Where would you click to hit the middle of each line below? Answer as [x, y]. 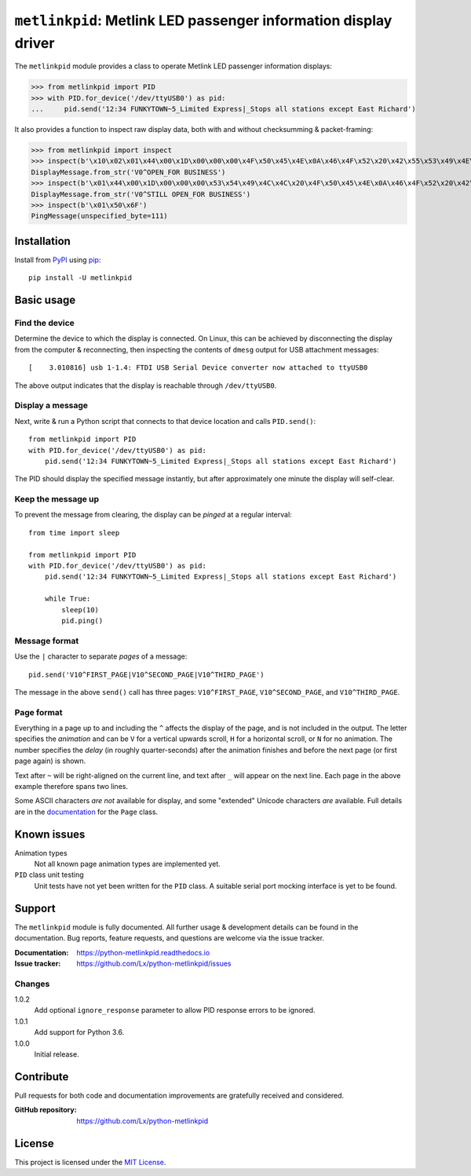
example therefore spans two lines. [71, 787]
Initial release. [57, 1054]
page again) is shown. [50, 761]
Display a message [51, 406]
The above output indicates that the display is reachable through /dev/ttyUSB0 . [146, 385]
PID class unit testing [49, 875]
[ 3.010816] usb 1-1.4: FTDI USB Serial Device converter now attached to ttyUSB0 [198, 368]
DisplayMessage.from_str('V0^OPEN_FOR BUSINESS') [128, 172]
